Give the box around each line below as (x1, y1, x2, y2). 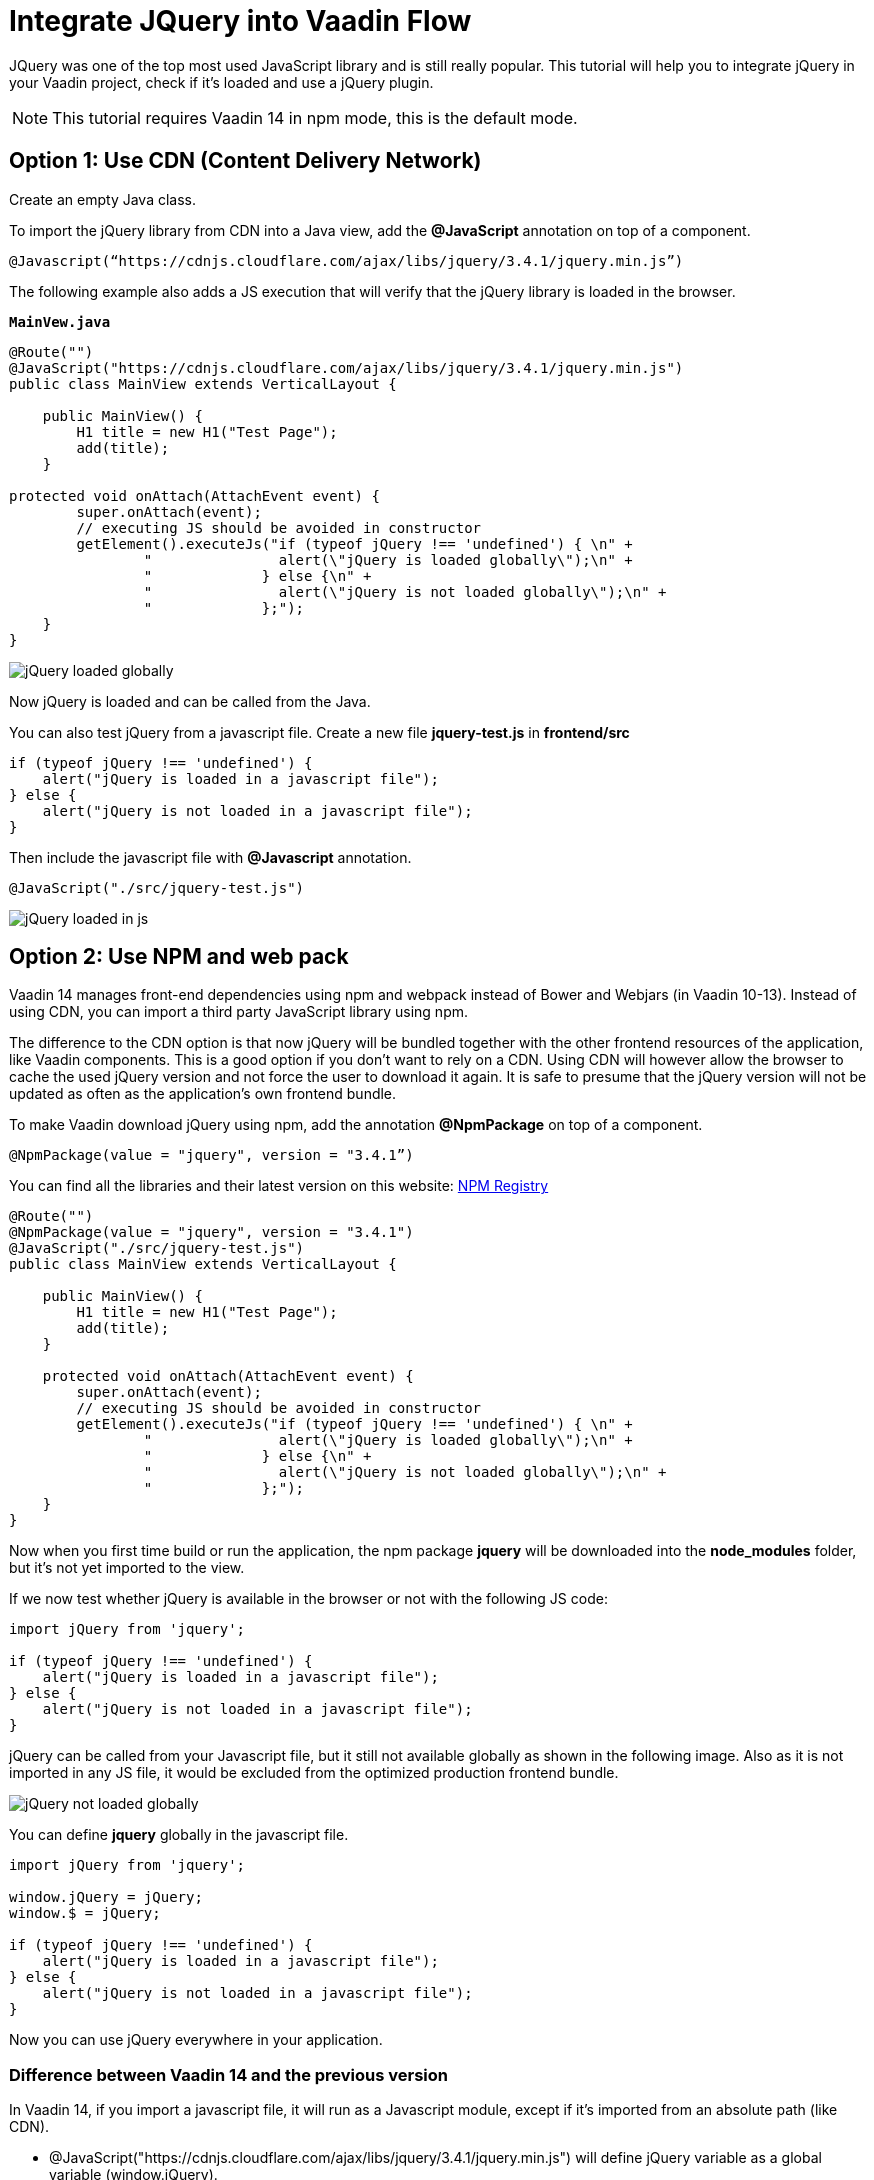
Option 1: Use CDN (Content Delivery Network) (9, 148, 482, 174)
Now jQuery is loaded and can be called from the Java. (9, 692, 371, 710)
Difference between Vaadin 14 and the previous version (9, 2064, 449, 2085)
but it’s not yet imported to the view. (9, 1559, 245, 1577)
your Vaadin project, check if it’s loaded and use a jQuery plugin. (9, 73, 434, 91)
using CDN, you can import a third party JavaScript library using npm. (9, 1003, 469, 1021)
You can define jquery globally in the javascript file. (9, 1826, 349, 1844)
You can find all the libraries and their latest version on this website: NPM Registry (9, 1177, 549, 1195)
